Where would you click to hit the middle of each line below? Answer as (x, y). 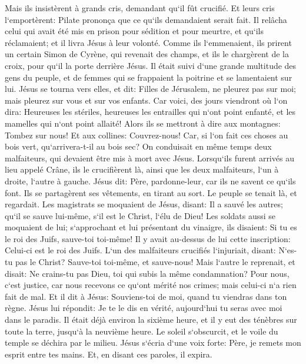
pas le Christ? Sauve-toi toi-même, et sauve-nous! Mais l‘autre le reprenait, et (155, 262)
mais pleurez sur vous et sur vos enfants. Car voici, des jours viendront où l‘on (146, 100)
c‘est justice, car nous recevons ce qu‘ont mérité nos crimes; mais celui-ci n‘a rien (151, 285)
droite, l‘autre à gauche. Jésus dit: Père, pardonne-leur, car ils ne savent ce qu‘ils (150, 181)
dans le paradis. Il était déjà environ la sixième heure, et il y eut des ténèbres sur (151, 320)
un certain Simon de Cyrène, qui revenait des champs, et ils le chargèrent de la (147, 54)
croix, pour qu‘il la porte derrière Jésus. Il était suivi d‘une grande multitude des (151, 65)
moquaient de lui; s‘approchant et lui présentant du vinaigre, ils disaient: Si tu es (151, 227)
